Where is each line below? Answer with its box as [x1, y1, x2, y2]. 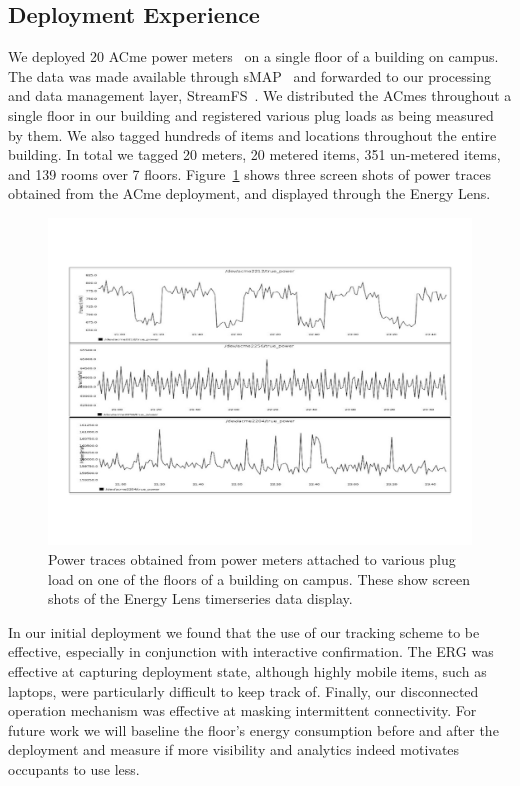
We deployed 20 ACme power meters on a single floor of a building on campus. [8, 46, 499, 67]
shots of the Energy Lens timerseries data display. [48, 588, 353, 609]
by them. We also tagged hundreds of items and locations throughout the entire [8, 124, 497, 145]
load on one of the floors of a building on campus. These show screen [48, 568, 471, 589]
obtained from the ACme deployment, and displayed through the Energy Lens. [8, 183, 491, 204]
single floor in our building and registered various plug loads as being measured [8, 104, 494, 125]
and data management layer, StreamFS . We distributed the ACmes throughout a [8, 85, 512, 106]
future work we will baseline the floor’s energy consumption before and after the [8, 719, 499, 740]
